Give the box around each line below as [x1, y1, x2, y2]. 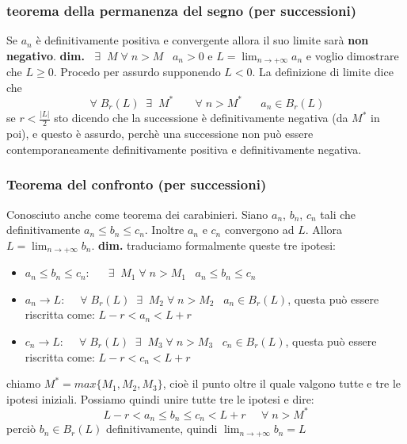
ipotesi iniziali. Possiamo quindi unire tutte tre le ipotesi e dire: [6, 390, 314, 407]
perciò [6, 420, 36, 437]
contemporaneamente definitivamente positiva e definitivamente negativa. [6, 140, 362, 157]
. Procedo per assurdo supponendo [53, 63, 221, 80]
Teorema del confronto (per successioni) [6, 174, 267, 194]
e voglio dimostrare [306, 47, 399, 63]
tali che [320, 205, 356, 222]
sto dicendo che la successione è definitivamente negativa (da [54, 109, 348, 126]
